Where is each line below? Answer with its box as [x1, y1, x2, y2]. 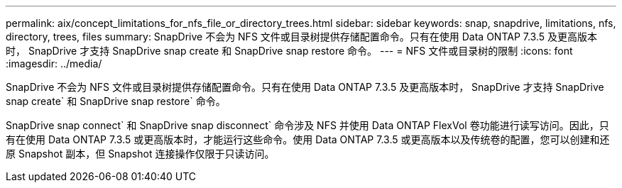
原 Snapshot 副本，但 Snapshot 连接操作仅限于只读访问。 [6, 148, 275, 160]
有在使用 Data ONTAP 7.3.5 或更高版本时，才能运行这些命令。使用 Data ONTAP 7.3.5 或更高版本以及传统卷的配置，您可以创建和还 [6, 133, 610, 145]
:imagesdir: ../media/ [6, 57, 102, 70]
